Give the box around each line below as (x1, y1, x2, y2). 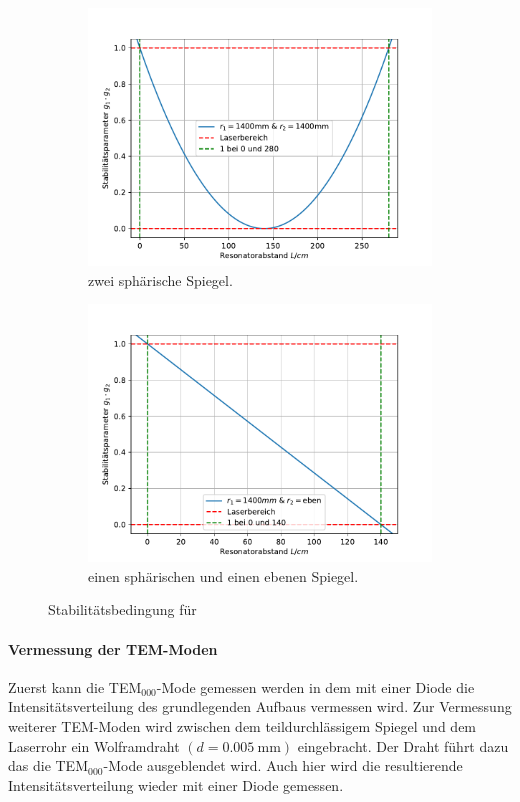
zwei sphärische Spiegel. (88, 269, 233, 290)
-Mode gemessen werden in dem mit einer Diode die (156, 676, 475, 697)
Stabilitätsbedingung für (48, 599, 197, 620)
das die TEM (8, 755, 88, 776)
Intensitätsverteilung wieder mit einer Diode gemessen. (8, 774, 344, 795)
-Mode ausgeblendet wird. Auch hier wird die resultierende (103, 755, 463, 776)
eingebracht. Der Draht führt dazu (297, 735, 509, 756)
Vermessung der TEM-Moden (8, 638, 218, 659)
